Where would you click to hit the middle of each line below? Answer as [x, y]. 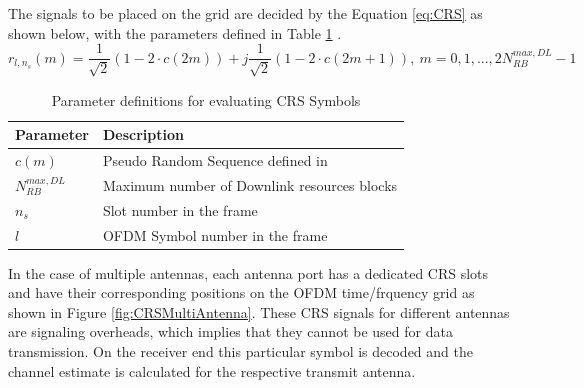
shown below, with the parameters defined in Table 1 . [175, 32]
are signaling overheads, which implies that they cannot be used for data [230, 331]
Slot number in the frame [180, 209]
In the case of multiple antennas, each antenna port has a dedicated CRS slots [248, 272]
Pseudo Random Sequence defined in [215, 160]
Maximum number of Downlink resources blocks [250, 184]
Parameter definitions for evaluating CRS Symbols [206, 99]
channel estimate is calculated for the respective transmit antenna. [212, 370]
